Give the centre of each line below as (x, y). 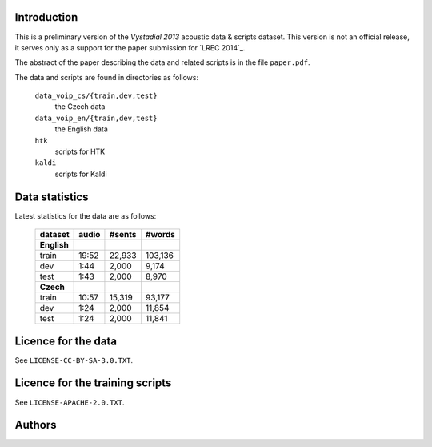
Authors (36, 425)
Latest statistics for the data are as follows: (86, 215)
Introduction (46, 17)
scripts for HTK (80, 151)
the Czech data (80, 107)
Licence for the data (66, 341)
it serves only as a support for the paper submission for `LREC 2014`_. (130, 47)
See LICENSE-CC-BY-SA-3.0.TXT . (74, 360)
